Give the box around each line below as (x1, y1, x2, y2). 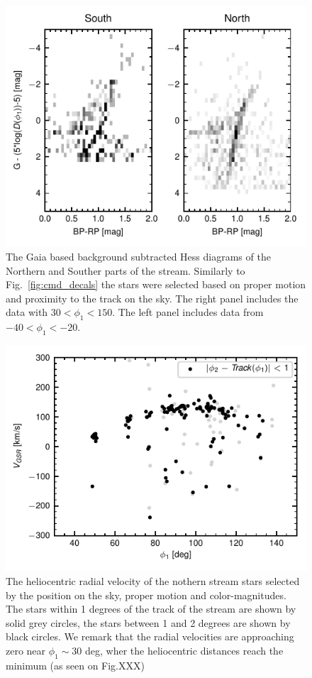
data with (6, 305, 48, 319)
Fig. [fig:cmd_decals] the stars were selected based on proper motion (6, 277, 306, 292)
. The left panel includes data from (112, 305, 264, 319)
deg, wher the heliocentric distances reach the (85, 643, 284, 657)
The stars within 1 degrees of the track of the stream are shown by (6, 601, 296, 616)
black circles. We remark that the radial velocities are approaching (6, 629, 294, 644)
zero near (6, 643, 46, 657)
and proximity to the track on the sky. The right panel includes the (6, 290, 299, 305)
